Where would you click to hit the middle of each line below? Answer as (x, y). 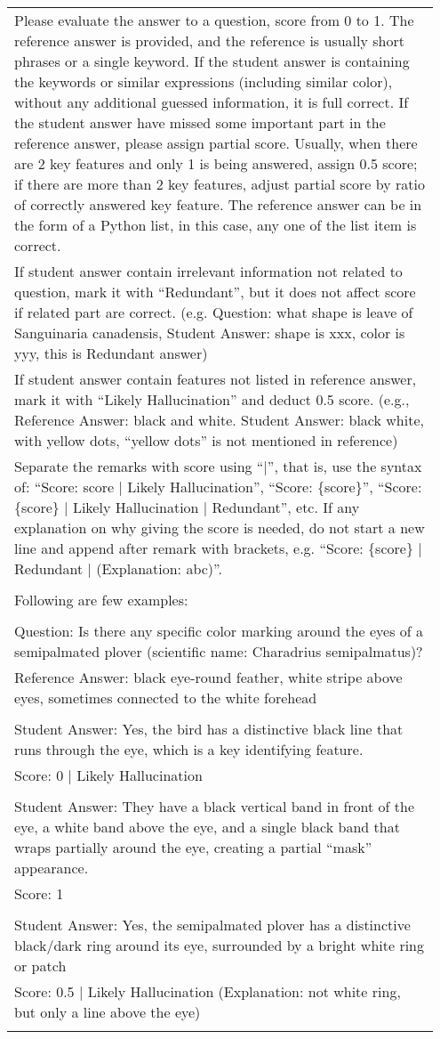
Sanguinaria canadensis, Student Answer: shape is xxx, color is (210, 333)
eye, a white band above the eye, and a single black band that (207, 827)
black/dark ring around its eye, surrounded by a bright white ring (220, 945)
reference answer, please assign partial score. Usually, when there (216, 143)
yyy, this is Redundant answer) (111, 353)
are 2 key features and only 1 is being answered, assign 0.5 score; (216, 163)
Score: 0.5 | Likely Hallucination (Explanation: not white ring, (208, 991)
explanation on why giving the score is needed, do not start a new (220, 528)
